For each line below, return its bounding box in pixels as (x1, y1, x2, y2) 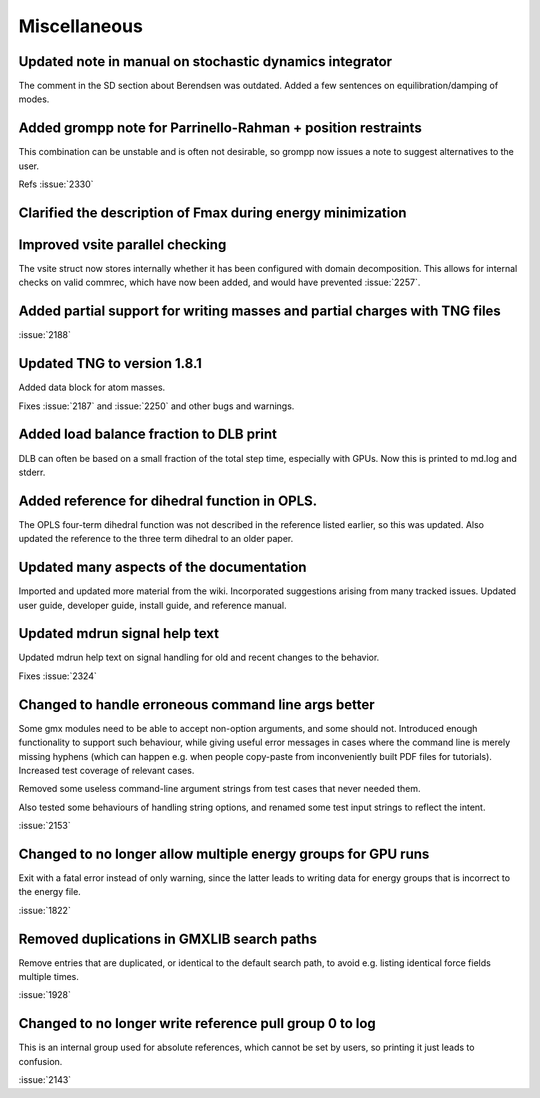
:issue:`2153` (18, 820, 71, 832)
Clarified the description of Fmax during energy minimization (18, 204, 407, 221)
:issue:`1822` (18, 904, 72, 916)
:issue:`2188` (18, 329, 72, 341)
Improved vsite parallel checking (18, 236, 227, 253)
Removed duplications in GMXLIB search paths (18, 930, 317, 947)
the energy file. (18, 886, 82, 898)
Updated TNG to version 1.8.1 (18, 355, 202, 372)
